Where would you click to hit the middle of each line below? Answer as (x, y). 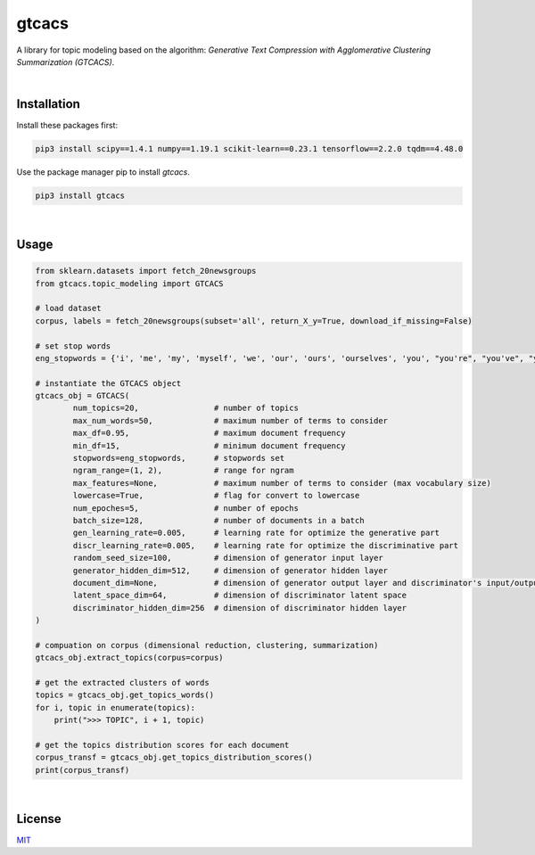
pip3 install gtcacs (80, 196)
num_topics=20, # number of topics (185, 408)
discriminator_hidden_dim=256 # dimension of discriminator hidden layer (240, 608)
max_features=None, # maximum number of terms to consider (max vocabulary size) (282, 483)
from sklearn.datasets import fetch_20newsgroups (146, 271)
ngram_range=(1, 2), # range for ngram (183, 471)
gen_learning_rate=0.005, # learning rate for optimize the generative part (256, 533)
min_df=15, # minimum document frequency (209, 445)
